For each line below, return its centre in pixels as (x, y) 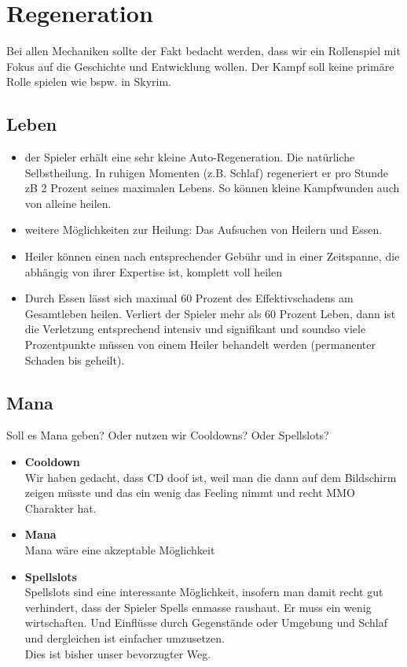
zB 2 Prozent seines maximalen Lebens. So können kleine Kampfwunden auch (212, 188)
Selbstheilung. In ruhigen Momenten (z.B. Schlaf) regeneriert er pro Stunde (206, 172)
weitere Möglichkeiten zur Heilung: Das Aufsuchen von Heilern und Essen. (203, 230)
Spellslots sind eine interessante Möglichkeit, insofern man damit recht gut (204, 592)
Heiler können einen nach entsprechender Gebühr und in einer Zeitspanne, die (212, 256)
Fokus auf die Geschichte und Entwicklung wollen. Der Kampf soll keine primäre (200, 66)
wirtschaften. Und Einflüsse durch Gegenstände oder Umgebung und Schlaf (206, 623)
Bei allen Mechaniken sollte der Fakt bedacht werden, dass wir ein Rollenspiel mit (203, 51)
